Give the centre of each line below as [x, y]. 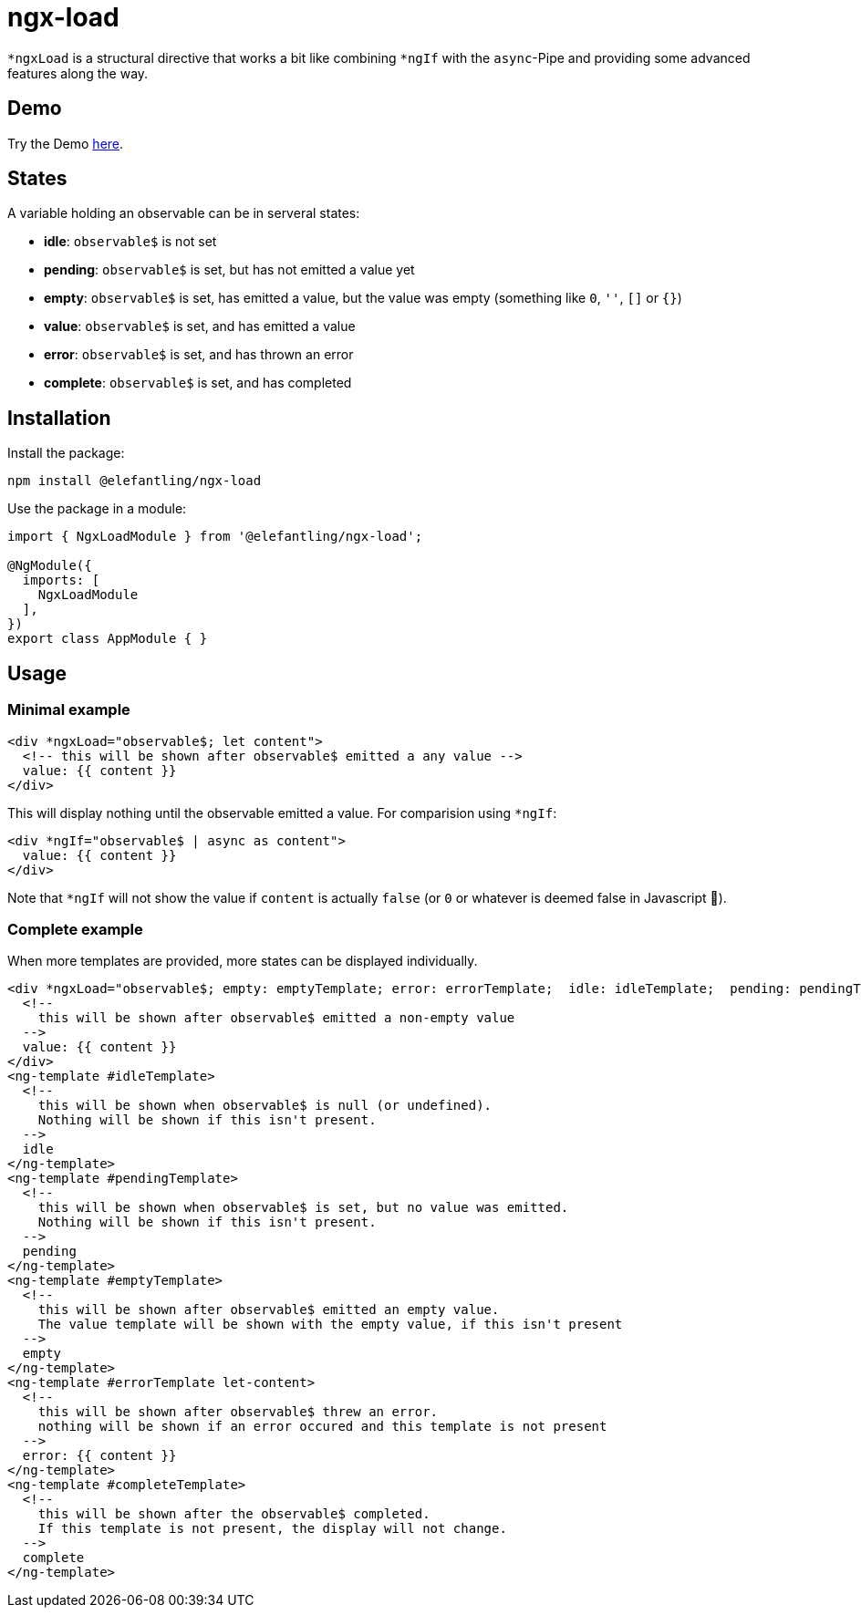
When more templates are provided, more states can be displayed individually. [243, 961]
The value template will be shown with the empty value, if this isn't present [330, 1325]
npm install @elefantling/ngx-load [135, 481]
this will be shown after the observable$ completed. [234, 1514]
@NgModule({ [50, 566]
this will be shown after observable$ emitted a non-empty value [276, 1018]
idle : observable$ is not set [130, 242]
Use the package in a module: [97, 509]
